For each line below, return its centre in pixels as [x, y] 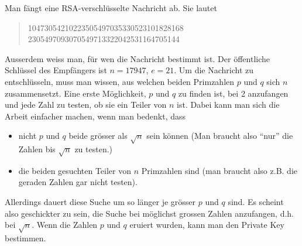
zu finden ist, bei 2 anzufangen [233, 93]
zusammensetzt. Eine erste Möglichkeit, [75, 93]
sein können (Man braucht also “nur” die [220, 136]
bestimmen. [25, 238]
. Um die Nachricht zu [214, 70]
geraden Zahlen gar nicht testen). [78, 182]
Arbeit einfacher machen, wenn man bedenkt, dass [95, 116]
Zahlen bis [37, 149]
